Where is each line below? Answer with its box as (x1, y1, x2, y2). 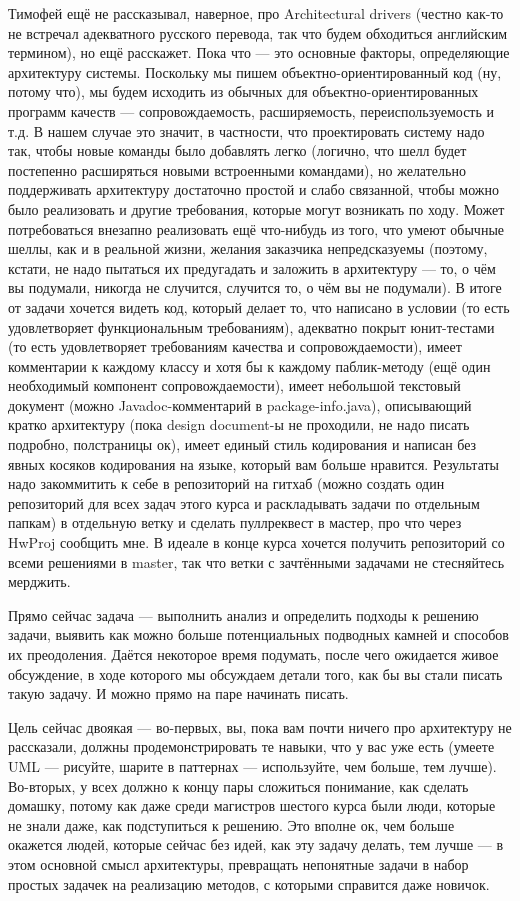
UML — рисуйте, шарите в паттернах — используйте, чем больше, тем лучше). (8, 755, 497, 776)
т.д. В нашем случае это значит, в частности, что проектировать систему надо (8, 120, 485, 141)
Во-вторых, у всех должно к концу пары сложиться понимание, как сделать (8, 775, 469, 796)
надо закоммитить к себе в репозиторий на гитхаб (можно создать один (8, 473, 445, 494)
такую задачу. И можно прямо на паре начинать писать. (8, 683, 349, 704)
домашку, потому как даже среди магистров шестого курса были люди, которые (8, 795, 496, 816)
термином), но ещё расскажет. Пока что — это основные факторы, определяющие (8, 42, 510, 63)
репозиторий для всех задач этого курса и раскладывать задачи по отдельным (8, 492, 480, 513)
